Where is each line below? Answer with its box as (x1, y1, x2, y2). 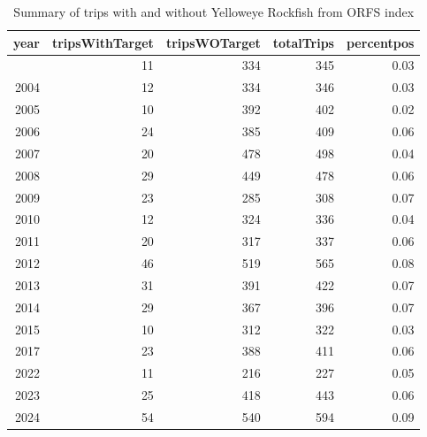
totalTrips (272, 33, 334, 51)
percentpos (346, 33, 415, 51)
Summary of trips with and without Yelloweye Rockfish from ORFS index (13, 3, 415, 20)
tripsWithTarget (51, 33, 154, 51)
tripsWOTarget (165, 33, 261, 51)
